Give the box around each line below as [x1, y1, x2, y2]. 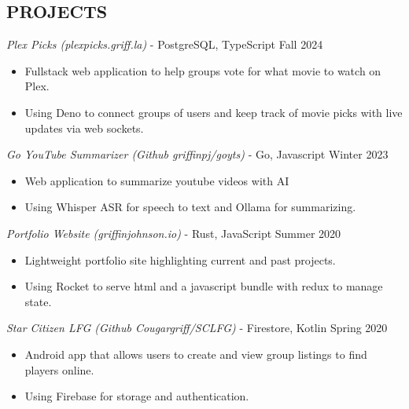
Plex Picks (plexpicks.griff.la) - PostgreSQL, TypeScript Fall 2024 [6, 36, 323, 53]
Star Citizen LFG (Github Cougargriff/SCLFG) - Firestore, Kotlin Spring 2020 [6, 320, 388, 336]
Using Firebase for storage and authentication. [24, 388, 249, 404]
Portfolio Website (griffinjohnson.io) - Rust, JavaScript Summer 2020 [6, 225, 341, 241]
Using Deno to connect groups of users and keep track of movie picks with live [24, 104, 403, 120]
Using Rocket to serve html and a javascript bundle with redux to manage [24, 278, 383, 294]
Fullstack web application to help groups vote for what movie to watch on [24, 62, 381, 79]
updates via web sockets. [24, 119, 144, 136]
